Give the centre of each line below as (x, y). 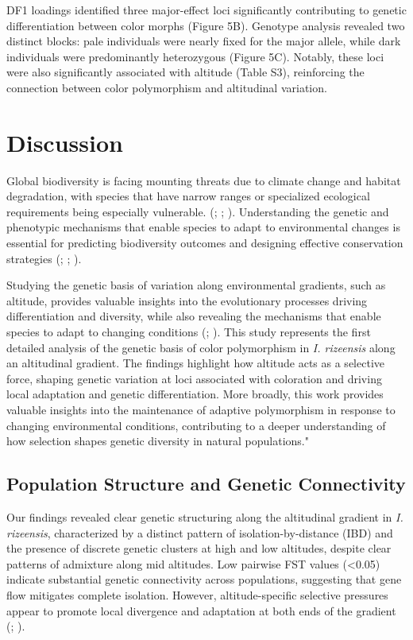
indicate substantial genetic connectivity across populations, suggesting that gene (204, 579)
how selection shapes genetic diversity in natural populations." (158, 441)
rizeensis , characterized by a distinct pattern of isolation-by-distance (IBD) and (200, 532)
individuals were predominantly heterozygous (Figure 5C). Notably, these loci (195, 56)
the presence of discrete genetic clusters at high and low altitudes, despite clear (199, 548)
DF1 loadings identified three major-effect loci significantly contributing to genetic (206, 10)
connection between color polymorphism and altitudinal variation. (167, 87)
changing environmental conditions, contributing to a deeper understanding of (196, 425)
